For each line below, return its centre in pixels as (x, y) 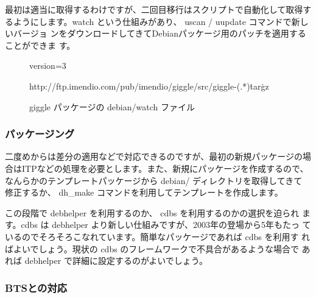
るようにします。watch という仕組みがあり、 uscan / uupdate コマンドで (148, 21)
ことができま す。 (40, 45)
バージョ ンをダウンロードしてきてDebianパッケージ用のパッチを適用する (160, 33)
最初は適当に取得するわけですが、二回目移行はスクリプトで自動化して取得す (158, 9)
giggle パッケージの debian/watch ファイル (112, 106)
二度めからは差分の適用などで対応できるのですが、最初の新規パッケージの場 (158, 156)
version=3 (48, 66)
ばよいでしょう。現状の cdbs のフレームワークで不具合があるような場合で (152, 248)
